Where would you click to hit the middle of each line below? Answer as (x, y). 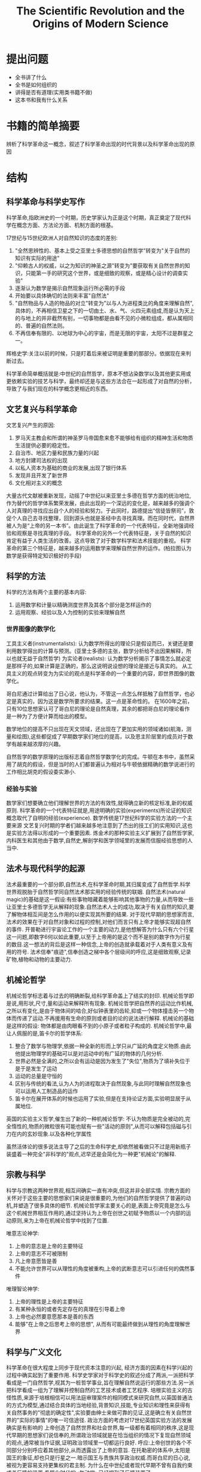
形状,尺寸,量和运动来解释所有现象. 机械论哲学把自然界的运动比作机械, (109, 1003)
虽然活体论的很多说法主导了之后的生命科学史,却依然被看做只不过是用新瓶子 (99, 1146)
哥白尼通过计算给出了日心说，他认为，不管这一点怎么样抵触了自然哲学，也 (98, 693)
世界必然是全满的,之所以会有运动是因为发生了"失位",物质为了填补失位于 (102, 1061)
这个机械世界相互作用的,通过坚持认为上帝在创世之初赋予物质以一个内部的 (96, 1213)
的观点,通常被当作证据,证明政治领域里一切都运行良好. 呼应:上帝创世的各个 (97, 1443)
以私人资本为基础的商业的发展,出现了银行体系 (71, 468)
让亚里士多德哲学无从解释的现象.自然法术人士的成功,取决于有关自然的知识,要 (100, 906)
